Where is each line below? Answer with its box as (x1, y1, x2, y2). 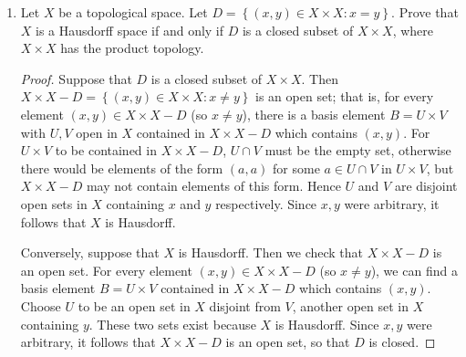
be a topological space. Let (58, 3, 208, 21)
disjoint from (209, 296, 281, 315)
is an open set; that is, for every (255, 87, 434, 106)
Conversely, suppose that (20, 243, 160, 262)
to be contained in (55, 141, 157, 160)
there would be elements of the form (20, 158, 223, 177)
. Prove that (391, 3, 459, 21)
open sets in (20, 194, 88, 213)
